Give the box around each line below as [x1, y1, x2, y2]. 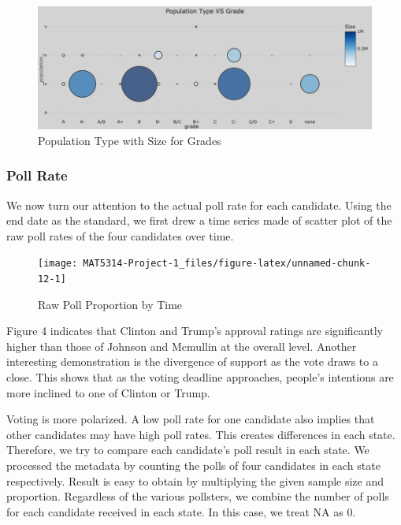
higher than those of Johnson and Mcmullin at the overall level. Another [6, 337, 357, 354]
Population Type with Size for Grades [38, 132, 221, 148]
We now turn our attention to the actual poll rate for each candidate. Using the [6, 196, 392, 213]
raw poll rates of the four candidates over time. [6, 227, 234, 244]
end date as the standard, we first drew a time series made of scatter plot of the [6, 212, 392, 229]
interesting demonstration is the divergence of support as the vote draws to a [6, 353, 378, 370]
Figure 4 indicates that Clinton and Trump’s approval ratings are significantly [6, 322, 383, 339]
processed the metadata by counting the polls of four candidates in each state [6, 457, 381, 474]
